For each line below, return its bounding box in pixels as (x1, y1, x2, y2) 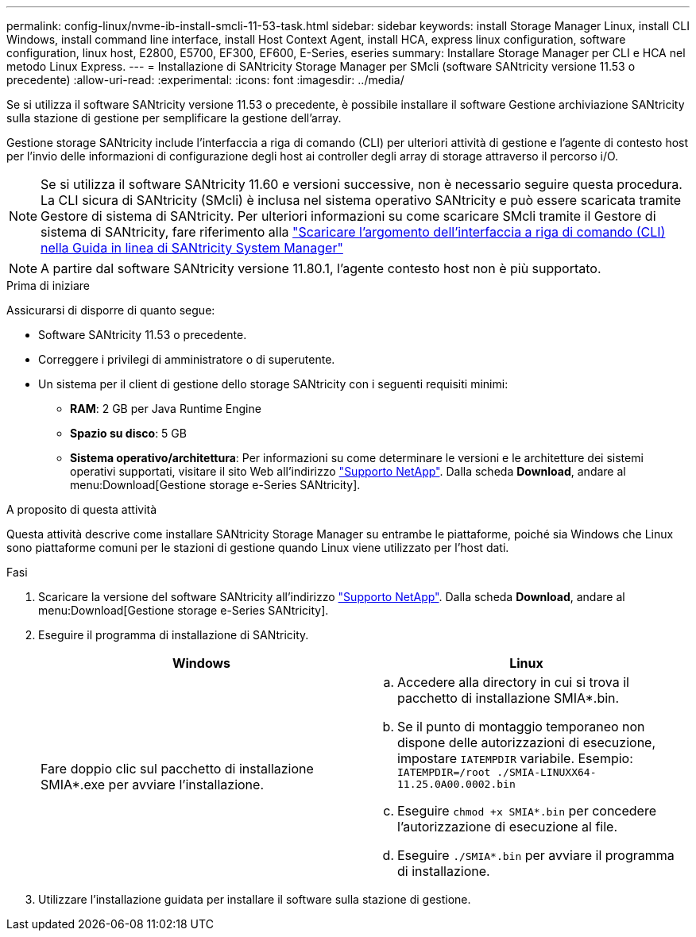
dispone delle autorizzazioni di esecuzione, (397, 735, 656, 750)
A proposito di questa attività (6, 503, 157, 516)
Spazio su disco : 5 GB (70, 426, 187, 440)
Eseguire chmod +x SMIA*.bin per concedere (397, 803, 657, 819)
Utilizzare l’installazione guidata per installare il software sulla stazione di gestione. (38, 893, 471, 906)
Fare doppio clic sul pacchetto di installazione (41, 761, 314, 777)
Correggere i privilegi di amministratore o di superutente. (38, 353, 335, 366)
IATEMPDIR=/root (397, 766, 491, 778)
